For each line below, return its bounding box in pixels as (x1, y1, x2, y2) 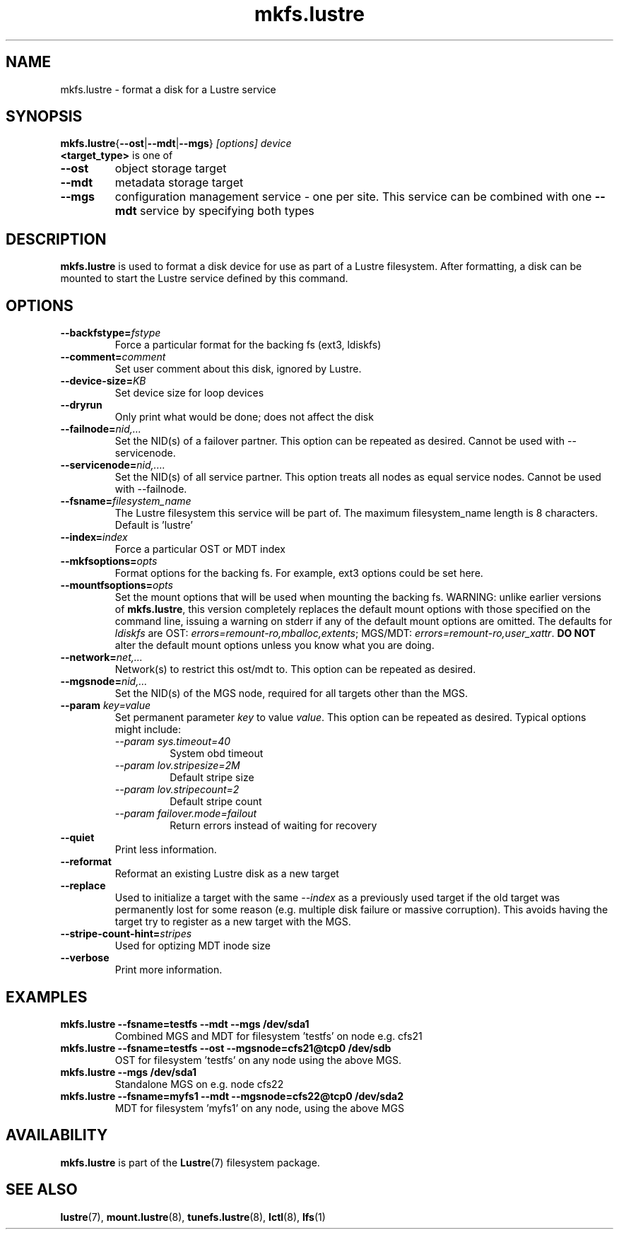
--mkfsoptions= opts (60, 555, 158, 568)
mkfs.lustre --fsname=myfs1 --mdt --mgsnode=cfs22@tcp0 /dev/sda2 (60, 1089, 403, 1102)
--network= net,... (60, 651, 143, 664)
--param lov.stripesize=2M (114, 759, 240, 772)
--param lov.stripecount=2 (114, 783, 240, 796)
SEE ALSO (6, 1181, 78, 1199)
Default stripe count (170, 795, 262, 808)
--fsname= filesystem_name (60, 495, 191, 508)
